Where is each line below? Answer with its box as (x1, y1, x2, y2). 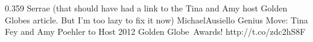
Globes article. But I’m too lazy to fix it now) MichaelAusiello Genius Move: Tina (5, 13, 308, 26)
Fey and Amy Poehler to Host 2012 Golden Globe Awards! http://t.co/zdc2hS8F (5, 25, 306, 38)
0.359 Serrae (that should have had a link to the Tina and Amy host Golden (5, 2, 288, 14)
